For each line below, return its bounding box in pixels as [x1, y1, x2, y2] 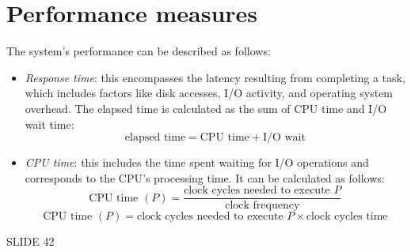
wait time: [25, 115, 74, 132]
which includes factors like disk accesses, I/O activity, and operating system [25, 85, 394, 101]
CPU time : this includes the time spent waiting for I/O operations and [25, 154, 369, 171]
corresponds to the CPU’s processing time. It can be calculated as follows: [25, 169, 385, 186]
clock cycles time [306, 211, 388, 223]
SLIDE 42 [6, 233, 55, 250]
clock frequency [225, 200, 300, 212]
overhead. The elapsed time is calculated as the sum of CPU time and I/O [25, 100, 387, 116]
